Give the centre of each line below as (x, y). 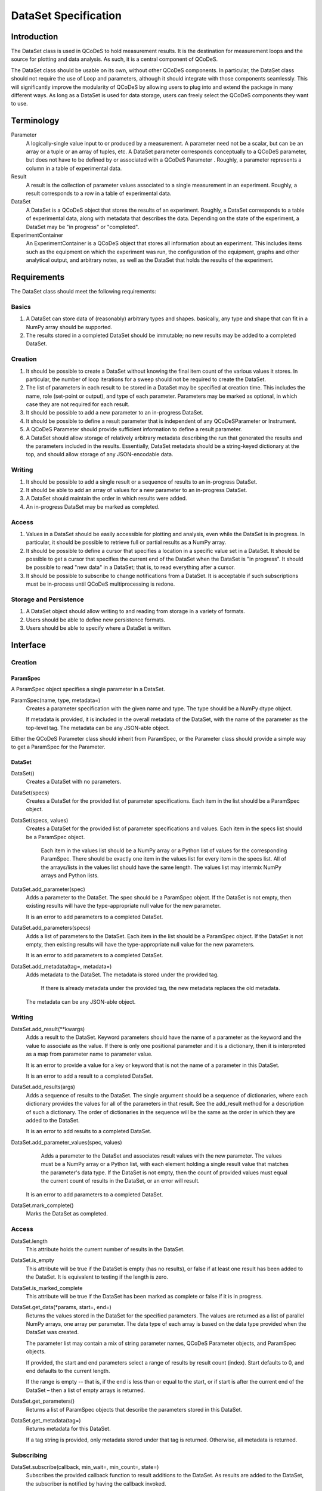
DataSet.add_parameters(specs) (51, 928)
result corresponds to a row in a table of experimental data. (99, 193)
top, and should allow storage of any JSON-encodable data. (100, 454)
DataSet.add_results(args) (43, 1087)
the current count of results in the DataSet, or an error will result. (120, 1181)
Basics (21, 307)
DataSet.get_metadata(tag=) (46, 1420)
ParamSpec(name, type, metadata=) (56, 700)
